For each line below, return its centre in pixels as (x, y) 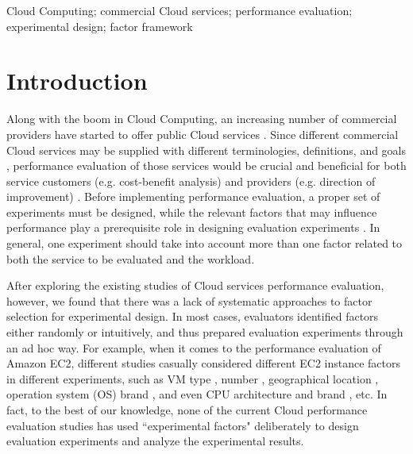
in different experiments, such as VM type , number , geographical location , (193, 378)
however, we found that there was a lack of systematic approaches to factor (189, 300)
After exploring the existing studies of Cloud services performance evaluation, (195, 285)
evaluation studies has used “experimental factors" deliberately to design (183, 425)
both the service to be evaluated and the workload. (131, 258)
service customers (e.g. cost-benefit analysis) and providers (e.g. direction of (191, 181)
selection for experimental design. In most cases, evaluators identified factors (193, 316)
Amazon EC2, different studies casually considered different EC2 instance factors (204, 363)
